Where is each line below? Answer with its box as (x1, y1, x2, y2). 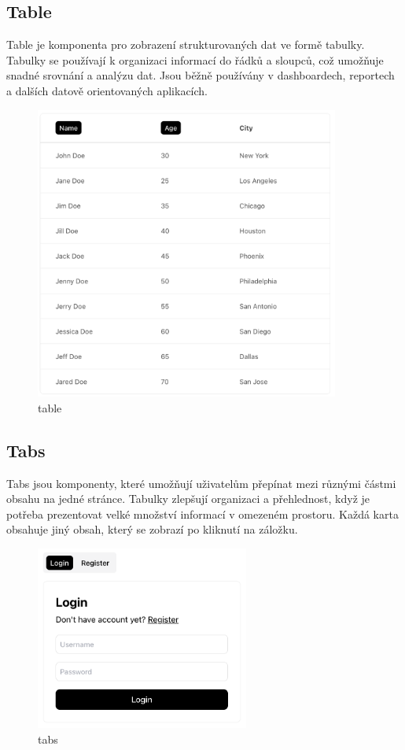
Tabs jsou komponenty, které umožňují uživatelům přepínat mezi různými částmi (6, 475, 396, 491)
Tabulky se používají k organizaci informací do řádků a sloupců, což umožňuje (6, 51, 384, 68)
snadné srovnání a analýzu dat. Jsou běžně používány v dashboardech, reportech (6, 67, 395, 83)
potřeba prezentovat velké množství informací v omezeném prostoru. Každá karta (6, 505, 399, 522)
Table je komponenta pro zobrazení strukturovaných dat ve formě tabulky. (6, 36, 365, 53)
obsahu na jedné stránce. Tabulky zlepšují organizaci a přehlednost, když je (6, 490, 370, 507)
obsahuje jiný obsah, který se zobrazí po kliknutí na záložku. (6, 521, 298, 538)
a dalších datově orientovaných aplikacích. (6, 82, 208, 98)
